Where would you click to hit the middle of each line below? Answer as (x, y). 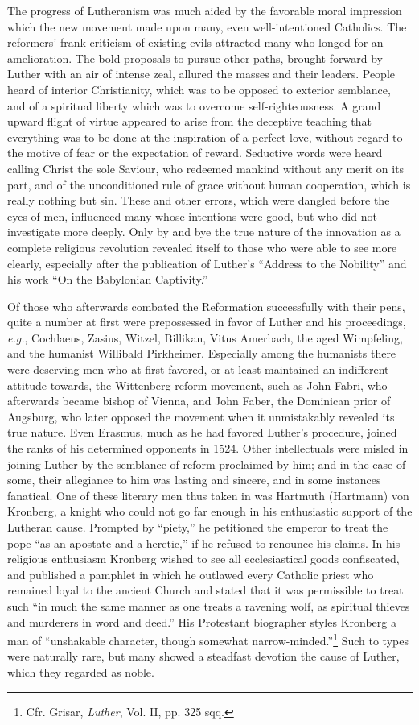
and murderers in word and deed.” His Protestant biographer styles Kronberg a (202, 621)
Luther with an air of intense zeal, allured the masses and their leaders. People (201, 74)
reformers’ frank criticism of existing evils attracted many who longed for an (195, 42)
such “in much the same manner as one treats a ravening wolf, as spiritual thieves (209, 605)
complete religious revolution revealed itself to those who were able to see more (202, 247)
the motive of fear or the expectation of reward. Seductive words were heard (195, 153)
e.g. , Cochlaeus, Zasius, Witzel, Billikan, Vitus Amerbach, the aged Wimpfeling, (205, 337)
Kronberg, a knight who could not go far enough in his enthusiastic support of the (210, 511)
